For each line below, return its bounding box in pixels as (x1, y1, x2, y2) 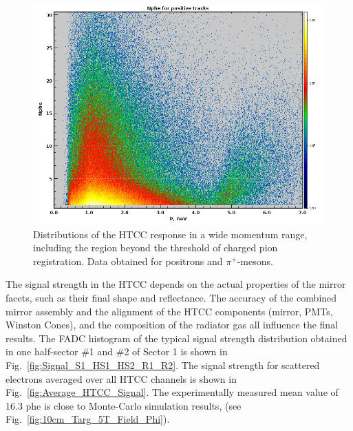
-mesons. (237, 253, 273, 268)
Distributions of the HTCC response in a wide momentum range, (33, 227, 308, 241)
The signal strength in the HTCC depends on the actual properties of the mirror (6, 277, 346, 291)
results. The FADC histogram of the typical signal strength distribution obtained (6, 330, 347, 345)
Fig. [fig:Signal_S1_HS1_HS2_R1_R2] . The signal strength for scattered (6, 357, 320, 372)
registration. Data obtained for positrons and (33, 253, 223, 268)
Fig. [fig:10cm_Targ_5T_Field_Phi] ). (6, 412, 170, 426)
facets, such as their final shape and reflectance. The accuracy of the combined (6, 290, 337, 304)
